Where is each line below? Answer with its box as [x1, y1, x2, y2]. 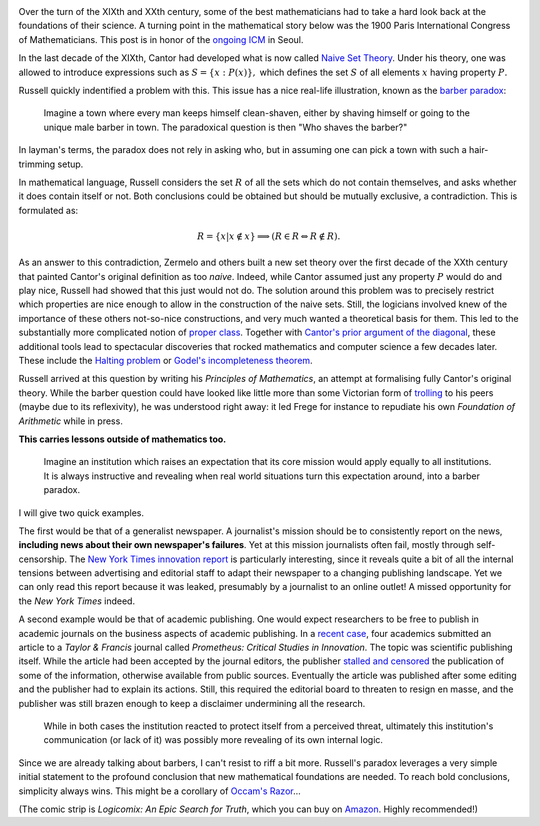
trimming [18, 158, 56, 170]
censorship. [18, 553, 68, 565]
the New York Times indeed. [18, 595, 135, 607]
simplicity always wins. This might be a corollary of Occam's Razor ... [18, 785, 302, 797]
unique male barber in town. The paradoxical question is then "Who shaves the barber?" [43, 121, 408, 133]
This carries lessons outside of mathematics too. [18, 433, 227, 445]
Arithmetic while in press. [18, 415, 124, 427]
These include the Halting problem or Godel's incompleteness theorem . [18, 355, 314, 366]
